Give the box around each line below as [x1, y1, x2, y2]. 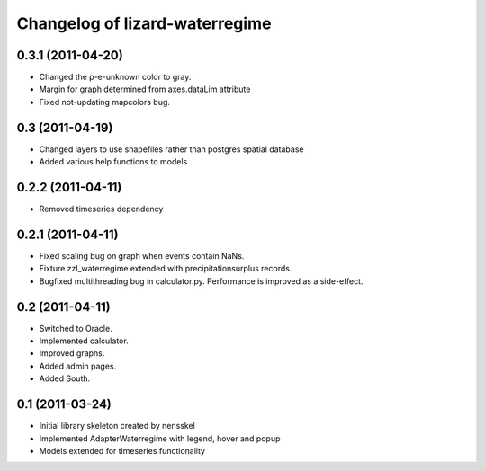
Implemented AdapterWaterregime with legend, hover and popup [39, 432, 281, 444]
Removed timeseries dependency [39, 203, 164, 215]
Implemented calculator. [39, 335, 130, 346]
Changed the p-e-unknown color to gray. [39, 72, 192, 83]
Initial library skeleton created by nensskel [39, 421, 195, 431]
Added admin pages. [39, 360, 117, 371]
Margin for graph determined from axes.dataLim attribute [39, 84, 251, 94]
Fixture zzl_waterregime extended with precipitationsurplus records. [39, 263, 292, 274]
